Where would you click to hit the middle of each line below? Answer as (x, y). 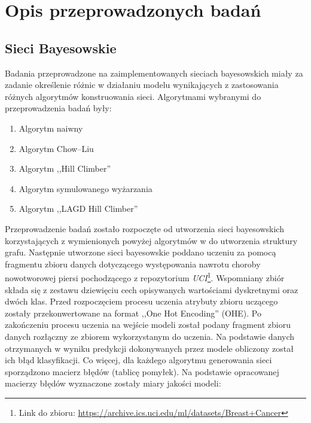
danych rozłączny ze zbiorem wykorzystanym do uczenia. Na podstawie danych (150, 336)
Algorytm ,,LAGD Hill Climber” (78, 209)
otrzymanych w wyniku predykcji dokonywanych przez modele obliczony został (149, 348)
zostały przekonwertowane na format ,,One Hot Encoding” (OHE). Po (133, 313)
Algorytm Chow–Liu (56, 148)
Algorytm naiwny (51, 128)
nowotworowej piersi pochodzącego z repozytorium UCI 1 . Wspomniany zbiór (145, 277)
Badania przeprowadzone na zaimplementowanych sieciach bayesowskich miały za (154, 73)
